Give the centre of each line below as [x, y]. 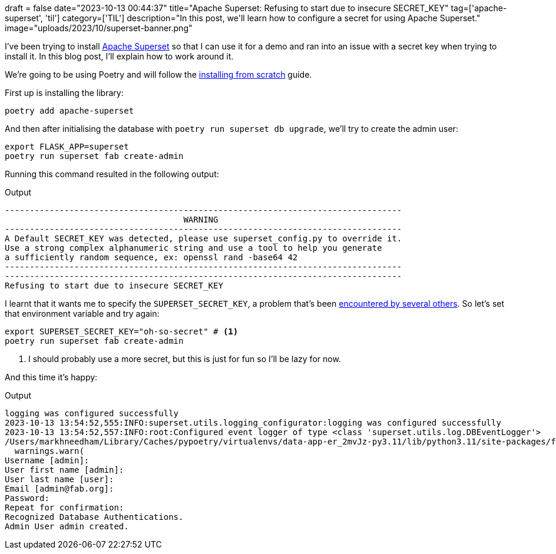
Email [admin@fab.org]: [59, 489]
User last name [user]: [59, 479]
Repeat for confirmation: [64, 507]
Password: [27, 498]
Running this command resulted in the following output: [112, 174]
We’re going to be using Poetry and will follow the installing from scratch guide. [158, 74]
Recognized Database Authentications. [94, 517]
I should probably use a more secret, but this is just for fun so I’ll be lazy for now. [185, 359]
